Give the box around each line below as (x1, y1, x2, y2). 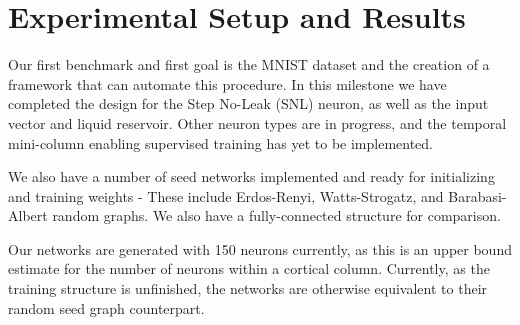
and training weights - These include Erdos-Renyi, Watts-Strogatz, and (8, 185, 444, 206)
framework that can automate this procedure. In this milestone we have (8, 73, 447, 94)
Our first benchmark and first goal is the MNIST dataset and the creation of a (8, 54, 490, 75)
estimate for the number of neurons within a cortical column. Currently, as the (8, 258, 490, 279)
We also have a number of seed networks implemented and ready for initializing (8, 166, 495, 187)
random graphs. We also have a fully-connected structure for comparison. (52, 205, 501, 226)
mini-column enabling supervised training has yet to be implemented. (8, 132, 433, 153)
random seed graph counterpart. (8, 297, 205, 318)
